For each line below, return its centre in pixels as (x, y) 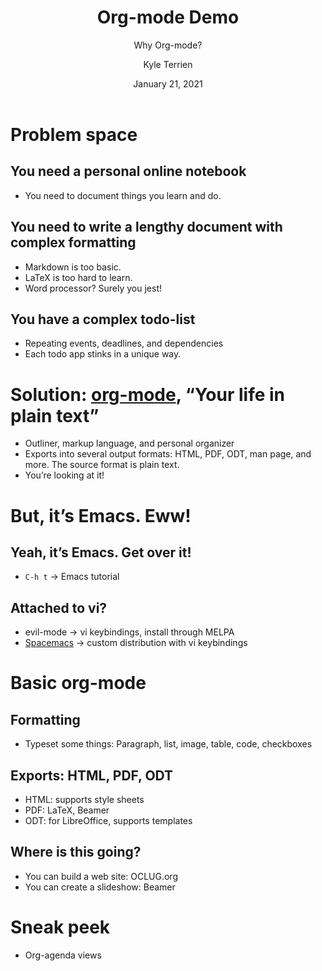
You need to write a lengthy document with (146, 227)
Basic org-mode (78, 683)
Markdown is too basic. (73, 267)
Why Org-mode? (168, 45)
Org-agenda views (63, 955)
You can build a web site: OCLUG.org (101, 876)
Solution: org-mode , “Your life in (148, 394)
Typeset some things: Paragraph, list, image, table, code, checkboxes (168, 744)
